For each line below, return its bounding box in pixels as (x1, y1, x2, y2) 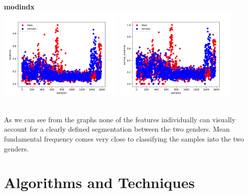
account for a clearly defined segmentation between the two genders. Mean (4, 124, 230, 134)
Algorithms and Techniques (4, 172, 195, 193)
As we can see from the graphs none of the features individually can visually (4, 114, 236, 124)
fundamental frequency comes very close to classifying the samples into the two (4, 134, 244, 144)
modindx (4, 1, 35, 11)
